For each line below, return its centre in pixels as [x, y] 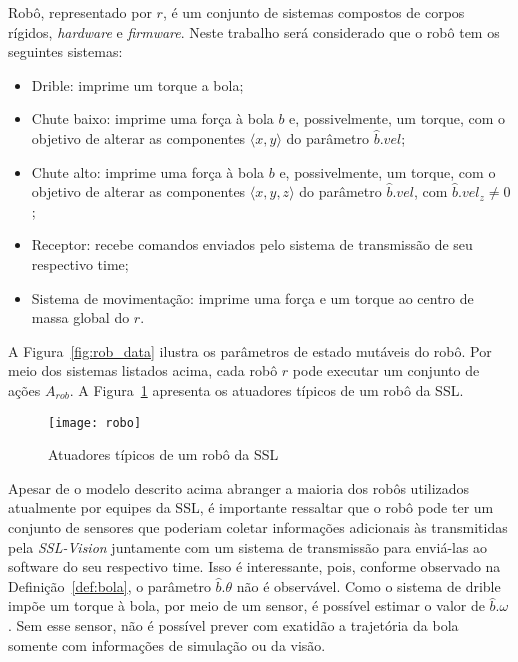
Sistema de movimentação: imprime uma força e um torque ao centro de [252, 297]
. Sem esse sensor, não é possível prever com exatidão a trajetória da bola [233, 624]
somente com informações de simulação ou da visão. [167, 644]
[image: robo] [95, 422]
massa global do [80, 317]
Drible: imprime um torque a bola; [137, 84]
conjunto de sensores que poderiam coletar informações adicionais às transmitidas [258, 526]
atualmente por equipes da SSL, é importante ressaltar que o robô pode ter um [251, 507]
